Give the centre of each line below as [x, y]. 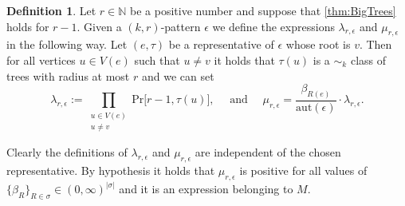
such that [157, 59]
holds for [28, 26]
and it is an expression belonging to [206, 189]
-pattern [181, 26]
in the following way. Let [67, 44]
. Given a [99, 26]
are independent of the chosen [268, 152]
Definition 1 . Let [51, 10]
